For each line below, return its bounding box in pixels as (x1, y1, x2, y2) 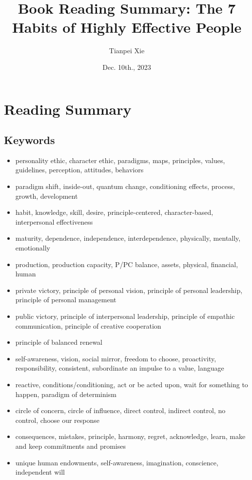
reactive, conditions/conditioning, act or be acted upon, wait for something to (15, 379, 248, 389)
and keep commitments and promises (15, 440, 126, 451)
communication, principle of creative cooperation (15, 320, 161, 331)
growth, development (15, 190, 78, 201)
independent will (15, 467, 65, 477)
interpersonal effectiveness (15, 216, 93, 227)
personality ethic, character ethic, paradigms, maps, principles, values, (15, 155, 225, 165)
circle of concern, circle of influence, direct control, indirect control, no (15, 405, 226, 416)
